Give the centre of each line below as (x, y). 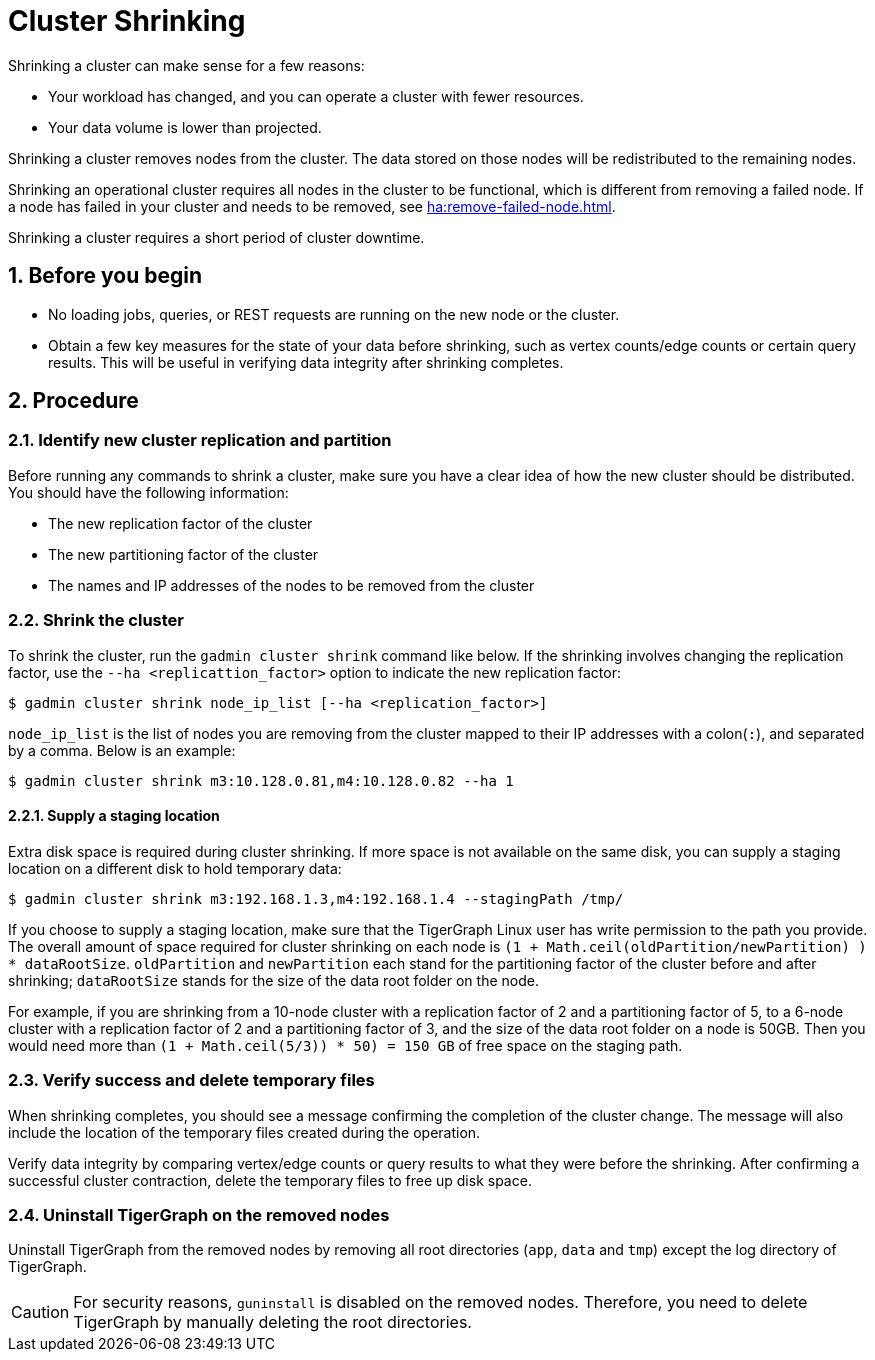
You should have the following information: (148, 492)
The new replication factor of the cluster (180, 523)
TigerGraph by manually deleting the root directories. (272, 1322)
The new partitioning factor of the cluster (183, 554)
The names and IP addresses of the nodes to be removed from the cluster (291, 585)
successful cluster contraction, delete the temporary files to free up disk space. (270, 1180)
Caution (40, 1312)
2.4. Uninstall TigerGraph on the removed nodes (199, 1214)
